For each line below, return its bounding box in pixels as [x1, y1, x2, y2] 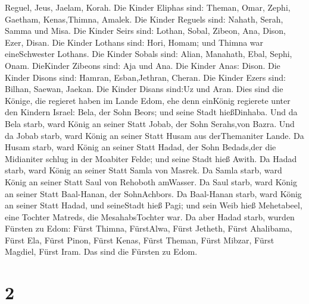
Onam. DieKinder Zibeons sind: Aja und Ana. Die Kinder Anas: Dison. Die [5, 59, 280, 71]
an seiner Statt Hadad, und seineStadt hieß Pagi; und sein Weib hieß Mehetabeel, [5, 199, 302, 211]
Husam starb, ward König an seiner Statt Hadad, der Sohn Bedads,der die [5, 141, 276, 153]
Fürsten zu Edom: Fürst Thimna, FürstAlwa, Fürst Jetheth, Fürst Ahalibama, [5, 222, 292, 235]
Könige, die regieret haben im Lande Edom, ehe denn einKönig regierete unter [5, 94, 291, 106]
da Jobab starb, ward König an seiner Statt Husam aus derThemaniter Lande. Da [5, 129, 304, 141]
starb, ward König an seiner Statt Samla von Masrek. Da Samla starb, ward [5, 164, 282, 176]
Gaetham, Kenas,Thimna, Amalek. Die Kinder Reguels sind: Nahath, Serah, [5, 12, 283, 25]
